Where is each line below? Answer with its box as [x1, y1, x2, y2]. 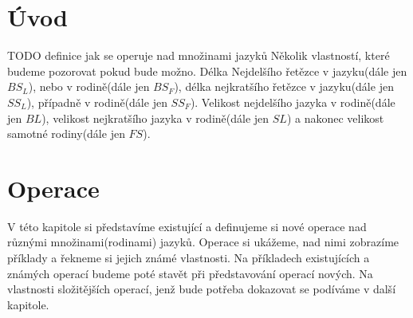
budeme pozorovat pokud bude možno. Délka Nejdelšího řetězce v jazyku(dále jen [7, 62, 407, 79]
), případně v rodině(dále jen [26, 93, 167, 110]
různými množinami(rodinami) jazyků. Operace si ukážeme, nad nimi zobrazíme [7, 234, 399, 250]
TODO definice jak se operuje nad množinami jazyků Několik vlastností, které [7, 47, 390, 64]
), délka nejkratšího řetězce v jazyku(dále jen [174, 78, 394, 95]
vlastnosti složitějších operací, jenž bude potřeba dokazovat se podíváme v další [7, 281, 396, 297]
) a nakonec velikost [286, 109, 384, 126]
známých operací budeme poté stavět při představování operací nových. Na [7, 265, 373, 281]
